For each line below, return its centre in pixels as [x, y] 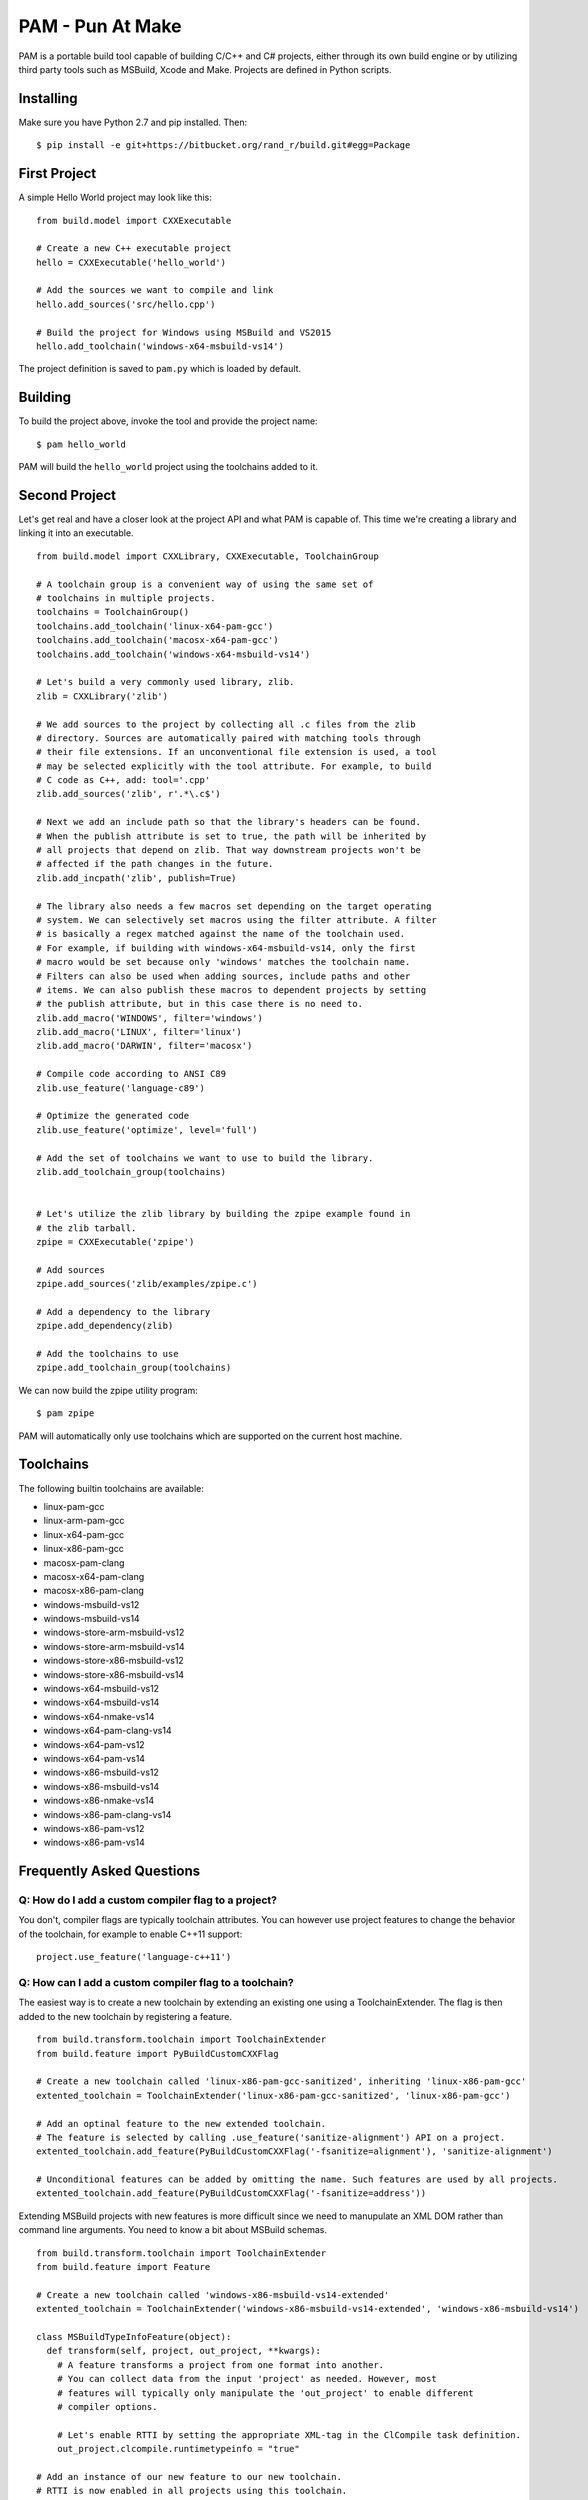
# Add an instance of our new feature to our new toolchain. [189, 2476]
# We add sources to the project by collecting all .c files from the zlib [226, 724]
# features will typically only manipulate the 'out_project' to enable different [265, 2393]
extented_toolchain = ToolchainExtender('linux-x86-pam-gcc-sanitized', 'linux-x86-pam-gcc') [273, 2095]
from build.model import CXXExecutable [134, 220]
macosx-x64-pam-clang [94, 1576]
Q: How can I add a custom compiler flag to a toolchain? [156, 1983]
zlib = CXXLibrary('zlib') [102, 696]
